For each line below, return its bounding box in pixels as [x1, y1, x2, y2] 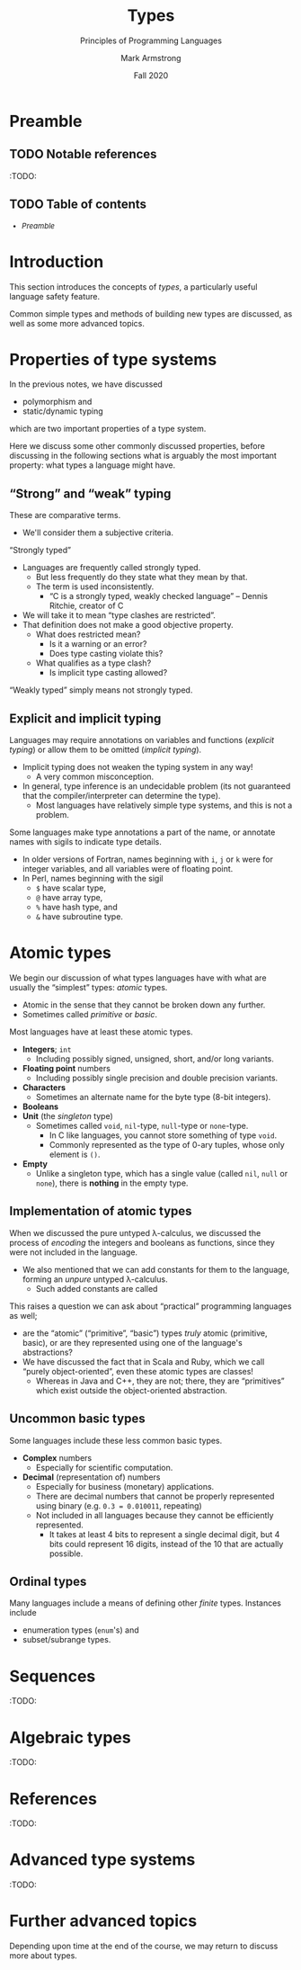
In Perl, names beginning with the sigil [22, 873, 164, 884]
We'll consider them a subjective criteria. [22, 527, 173, 538]
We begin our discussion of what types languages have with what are [9, 972, 267, 983]
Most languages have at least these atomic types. [9, 1026, 193, 1037]
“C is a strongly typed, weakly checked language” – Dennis [49, 591, 268, 602]
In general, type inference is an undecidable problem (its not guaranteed [22, 781, 291, 792]
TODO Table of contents [9, 197, 146, 212]
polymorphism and [22, 397, 93, 407]
